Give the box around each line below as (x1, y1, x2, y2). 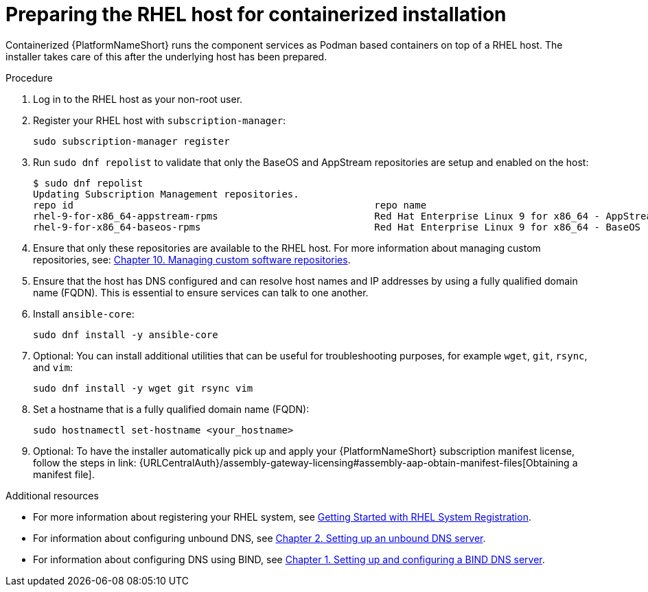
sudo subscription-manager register (33, 135, 230, 147)
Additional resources (5, 489, 99, 501)
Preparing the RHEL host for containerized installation (5, 3, 507, 26)
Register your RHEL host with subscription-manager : (33, 114, 286, 126)
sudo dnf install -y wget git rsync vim (33, 382, 253, 394)
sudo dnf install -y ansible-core (33, 329, 218, 340)
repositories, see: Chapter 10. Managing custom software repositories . (33, 253, 351, 265)
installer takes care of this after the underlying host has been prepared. (5, 50, 327, 62)
